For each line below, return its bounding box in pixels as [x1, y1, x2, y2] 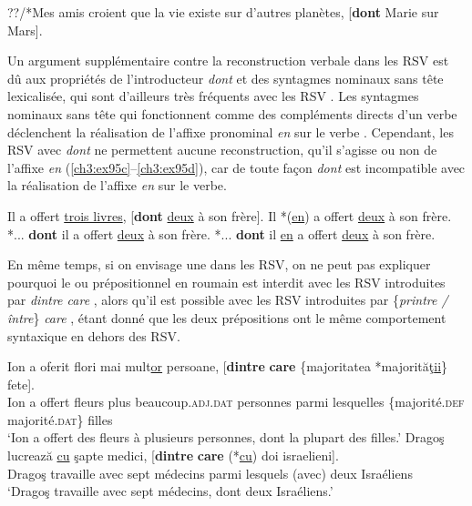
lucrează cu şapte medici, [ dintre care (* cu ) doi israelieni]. [7, 446, 339, 465]
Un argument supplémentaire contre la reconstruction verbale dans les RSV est [7, 51, 449, 70]
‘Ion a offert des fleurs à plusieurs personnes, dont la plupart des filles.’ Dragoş [7, 428, 445, 447]
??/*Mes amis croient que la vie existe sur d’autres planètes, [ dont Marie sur [7, 3, 439, 21]
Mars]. [7, 20, 43, 39]
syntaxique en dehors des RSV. [7, 326, 180, 345]
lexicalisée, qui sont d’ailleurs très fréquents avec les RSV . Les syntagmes [7, 86, 419, 106]
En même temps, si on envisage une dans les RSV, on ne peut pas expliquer [7, 255, 431, 274]
